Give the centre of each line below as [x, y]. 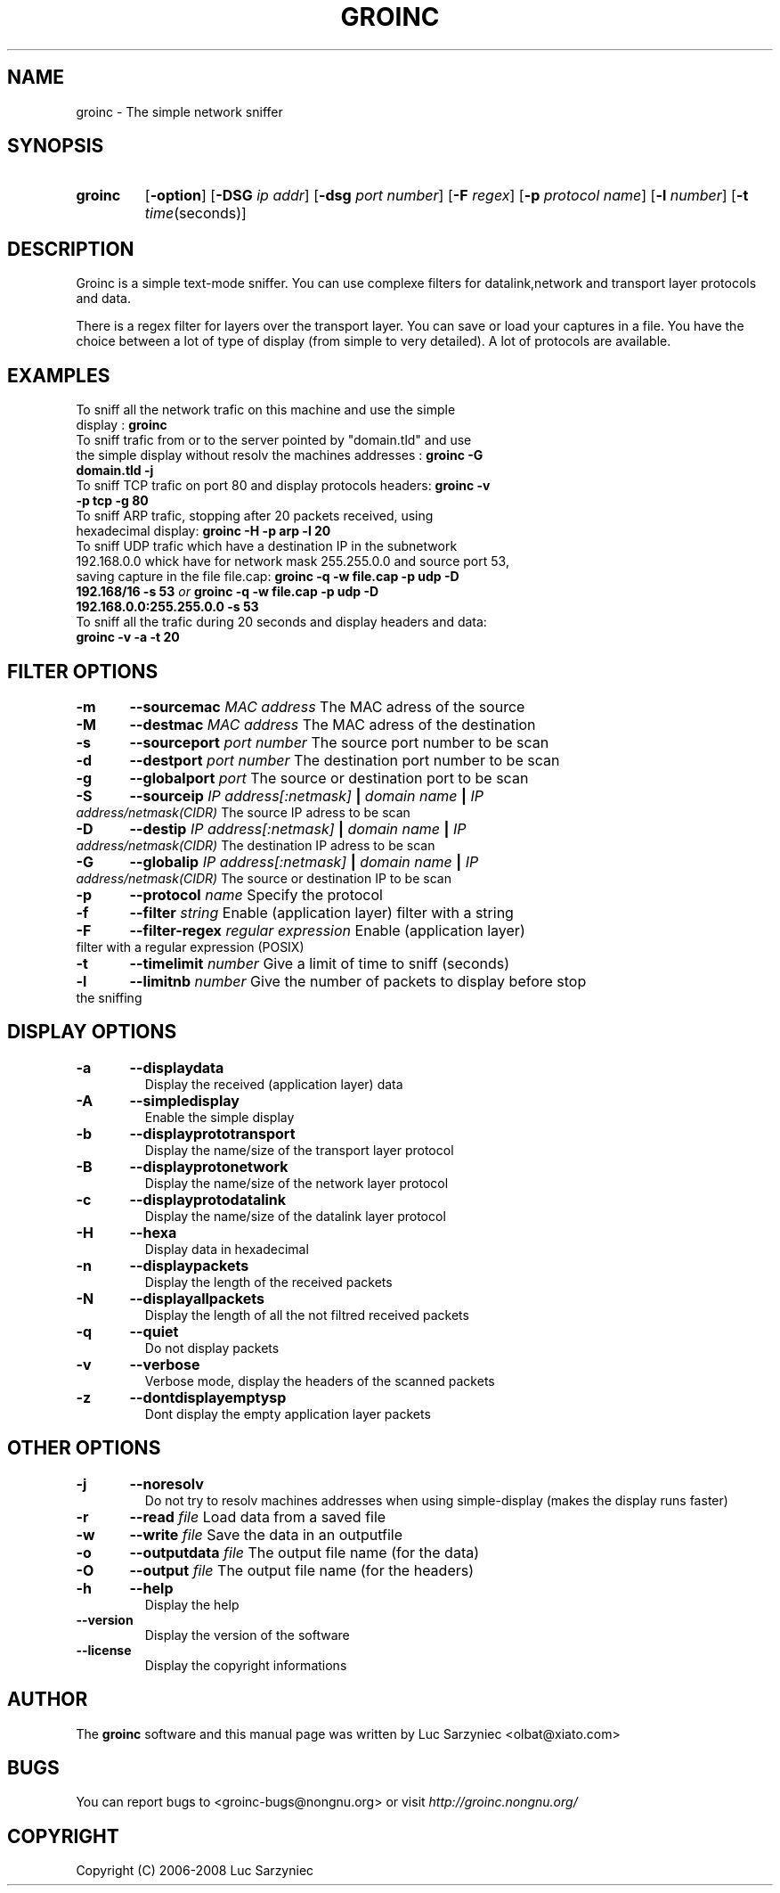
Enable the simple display [219, 1117]
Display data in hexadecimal [227, 1249]
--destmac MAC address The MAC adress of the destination [333, 724]
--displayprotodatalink [208, 1199]
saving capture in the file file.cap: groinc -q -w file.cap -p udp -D [268, 577]
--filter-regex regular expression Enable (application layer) [327, 930]
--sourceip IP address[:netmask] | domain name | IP [306, 795]
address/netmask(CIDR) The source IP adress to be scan [243, 812]
